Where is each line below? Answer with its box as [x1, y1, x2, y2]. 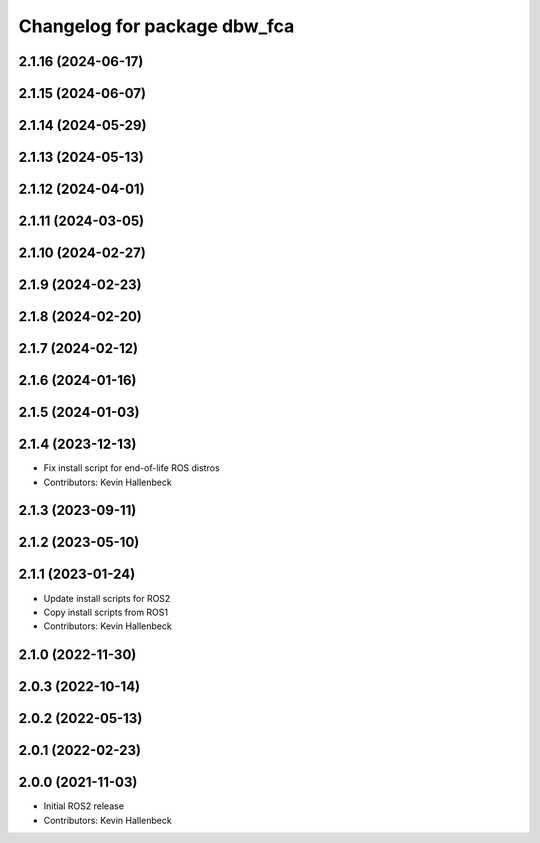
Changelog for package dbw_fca [18, 15, 295, 37]
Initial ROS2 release [43, 800, 125, 812]
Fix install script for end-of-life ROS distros [43, 462, 220, 474]
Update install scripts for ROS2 [43, 592, 171, 604]
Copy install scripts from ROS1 [43, 606, 169, 618]
